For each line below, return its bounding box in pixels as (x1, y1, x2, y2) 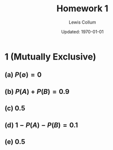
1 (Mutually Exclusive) (4, 51, 97, 62)
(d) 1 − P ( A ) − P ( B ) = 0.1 (4, 121, 78, 129)
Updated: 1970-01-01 (61, 29, 104, 34)
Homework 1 (56, 3, 109, 14)
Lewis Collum (69, 19, 96, 25)
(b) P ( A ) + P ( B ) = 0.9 (4, 87, 70, 96)
